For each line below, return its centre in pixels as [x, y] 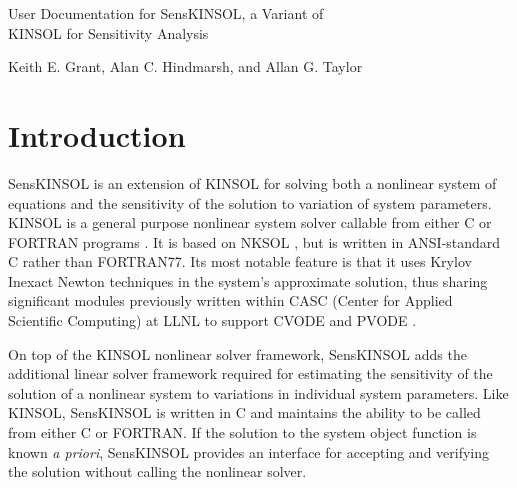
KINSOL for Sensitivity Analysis [108, 32]
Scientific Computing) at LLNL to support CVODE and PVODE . [212, 320]
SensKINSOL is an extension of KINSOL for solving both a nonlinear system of [252, 182]
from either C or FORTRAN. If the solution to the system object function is [242, 432]
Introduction [97, 134]
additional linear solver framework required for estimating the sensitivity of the [250, 373]
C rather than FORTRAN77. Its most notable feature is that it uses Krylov [240, 261]
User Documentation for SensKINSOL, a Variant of [166, 13]
